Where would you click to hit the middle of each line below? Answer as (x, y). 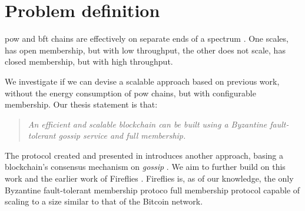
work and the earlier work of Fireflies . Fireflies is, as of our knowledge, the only (149, 178)
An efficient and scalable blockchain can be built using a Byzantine (147, 124)
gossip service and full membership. (122, 135)
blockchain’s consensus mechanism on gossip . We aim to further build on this (145, 167)
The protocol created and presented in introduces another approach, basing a (144, 155)
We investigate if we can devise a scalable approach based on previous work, (142, 81)
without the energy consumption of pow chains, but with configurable (130, 93)
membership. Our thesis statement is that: (81, 104)
